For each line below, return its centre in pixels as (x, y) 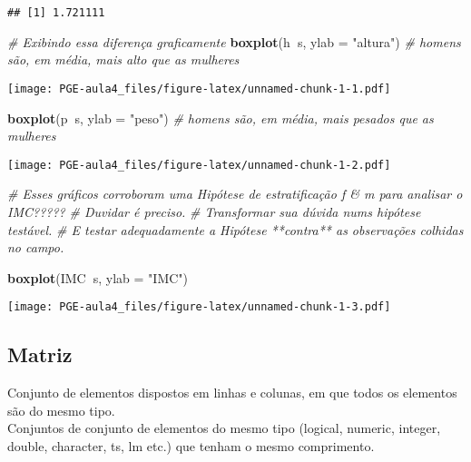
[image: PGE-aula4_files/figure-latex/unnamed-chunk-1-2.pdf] (199, 165)
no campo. (36, 247)
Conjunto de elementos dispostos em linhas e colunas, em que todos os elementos (232, 393)
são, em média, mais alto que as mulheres (123, 59)
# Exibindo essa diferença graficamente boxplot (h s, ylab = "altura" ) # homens (234, 41)
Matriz (40, 354)
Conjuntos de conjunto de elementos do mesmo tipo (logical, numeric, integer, (224, 428)
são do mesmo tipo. (61, 410)
